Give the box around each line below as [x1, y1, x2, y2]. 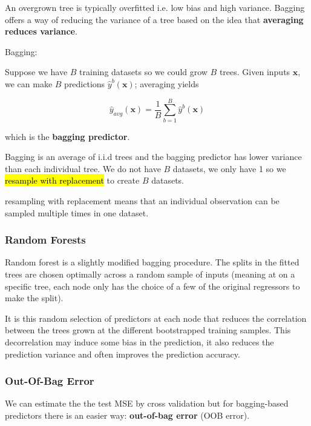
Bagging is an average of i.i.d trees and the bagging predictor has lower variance [5, 150, 302, 163]
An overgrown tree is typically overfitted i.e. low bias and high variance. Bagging [5, 1, 305, 13]
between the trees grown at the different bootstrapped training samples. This [5, 324, 291, 336]
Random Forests [5, 232, 86, 247]
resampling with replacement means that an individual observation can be [5, 195, 280, 207]
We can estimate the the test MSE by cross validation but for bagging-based [5, 397, 289, 410]
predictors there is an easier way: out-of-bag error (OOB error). [5, 409, 250, 422]
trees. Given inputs [219, 65, 290, 78]
